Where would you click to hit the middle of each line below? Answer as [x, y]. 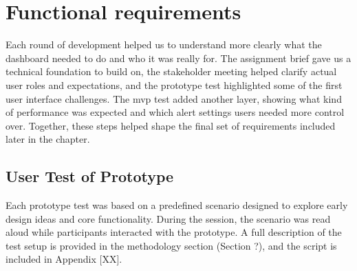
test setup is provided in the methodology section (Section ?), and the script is [171, 245]
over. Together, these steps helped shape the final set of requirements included [171, 125]
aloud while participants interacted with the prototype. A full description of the [174, 232]
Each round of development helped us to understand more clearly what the [164, 44]
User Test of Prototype [90, 176]
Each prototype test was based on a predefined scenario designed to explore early [177, 205]
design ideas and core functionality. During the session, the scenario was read [168, 218]
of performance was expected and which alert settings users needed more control [175, 112]
